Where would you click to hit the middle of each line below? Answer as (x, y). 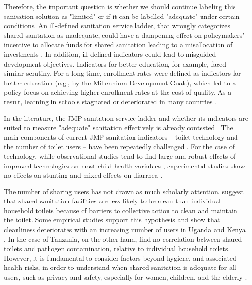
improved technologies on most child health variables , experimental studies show (125, 165)
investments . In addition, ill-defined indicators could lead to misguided (110, 54)
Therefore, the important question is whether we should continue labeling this (120, 6)
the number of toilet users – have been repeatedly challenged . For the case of (119, 146)
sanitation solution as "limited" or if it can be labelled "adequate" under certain (122, 16)
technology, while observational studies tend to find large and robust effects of (120, 156)
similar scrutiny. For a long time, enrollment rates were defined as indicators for (123, 73)
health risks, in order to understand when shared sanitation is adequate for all (120, 267)
